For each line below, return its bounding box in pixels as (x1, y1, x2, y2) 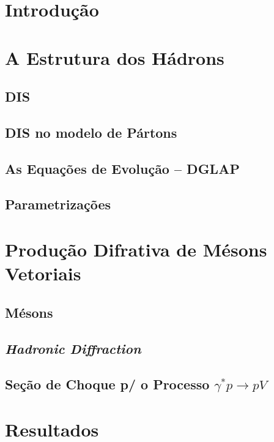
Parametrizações (5, 195, 111, 214)
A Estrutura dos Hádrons (5, 45, 224, 70)
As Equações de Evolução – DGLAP (5, 159, 240, 178)
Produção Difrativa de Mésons (5, 237, 267, 262)
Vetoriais (5, 261, 81, 286)
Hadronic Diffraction (5, 339, 141, 358)
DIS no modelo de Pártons (5, 122, 177, 141)
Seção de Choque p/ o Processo (5, 375, 210, 394)
